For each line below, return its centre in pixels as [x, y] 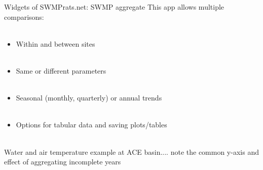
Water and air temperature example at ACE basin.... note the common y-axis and [131, 151]
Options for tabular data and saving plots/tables [91, 125]
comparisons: [24, 16]
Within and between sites [55, 43]
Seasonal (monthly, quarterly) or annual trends [89, 98]
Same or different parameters [61, 70]
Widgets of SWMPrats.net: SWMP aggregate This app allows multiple [114, 7]
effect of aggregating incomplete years [63, 162]
